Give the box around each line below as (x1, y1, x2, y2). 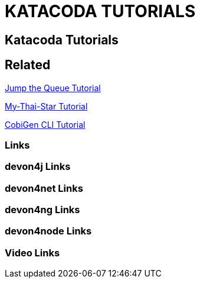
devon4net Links (5, 182, 83, 194)
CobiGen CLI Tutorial (5, 119, 86, 130)
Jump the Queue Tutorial (5, 82, 101, 93)
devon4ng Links (5, 204, 80, 216)
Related (5, 57, 51, 73)
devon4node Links (5, 225, 92, 237)
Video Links (5, 246, 60, 259)
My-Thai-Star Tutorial (5, 101, 88, 111)
